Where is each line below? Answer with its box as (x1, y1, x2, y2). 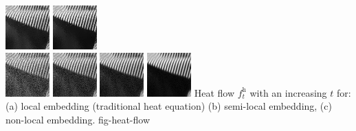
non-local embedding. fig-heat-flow (5, 112, 151, 126)
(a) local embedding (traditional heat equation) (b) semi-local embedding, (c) (5, 99, 332, 113)
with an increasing (249, 85, 327, 99)
